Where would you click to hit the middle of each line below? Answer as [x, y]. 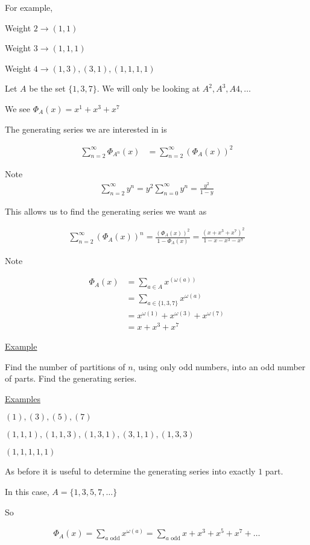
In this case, [27, 492]
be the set [47, 88]
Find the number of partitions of [65, 366]
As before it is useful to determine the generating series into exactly [130, 471]
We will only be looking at [151, 88]
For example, [29, 7]
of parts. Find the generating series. [71, 378]
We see [18, 108]
